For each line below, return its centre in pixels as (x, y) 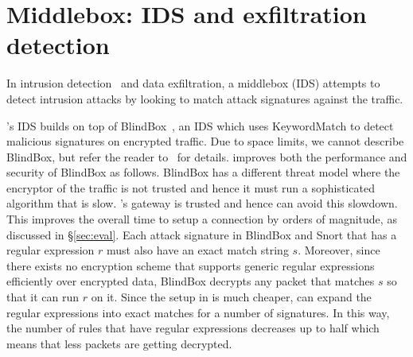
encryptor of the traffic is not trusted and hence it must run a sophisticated (191, 187)
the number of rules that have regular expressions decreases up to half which (193, 328)
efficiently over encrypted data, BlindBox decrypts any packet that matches (191, 281)
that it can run (43, 297)
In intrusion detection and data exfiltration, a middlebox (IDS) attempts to (193, 83)
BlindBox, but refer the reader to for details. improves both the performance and (207, 156)
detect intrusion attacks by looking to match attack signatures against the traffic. (205, 98)
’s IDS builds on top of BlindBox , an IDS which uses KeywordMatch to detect (200, 125)
